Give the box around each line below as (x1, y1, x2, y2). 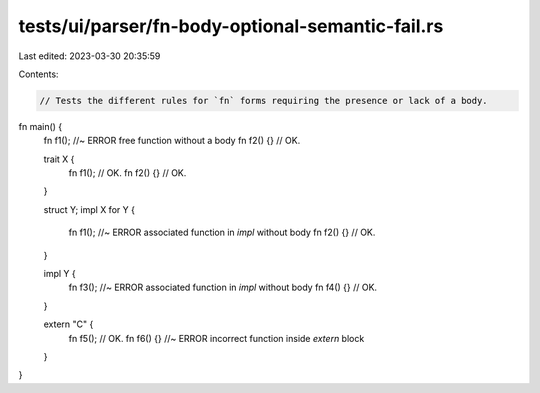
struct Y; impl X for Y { (43, 203, 135, 215)
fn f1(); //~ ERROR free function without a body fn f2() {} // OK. (43, 135, 301, 147)
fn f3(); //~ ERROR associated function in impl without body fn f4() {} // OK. (68, 281, 378, 294)
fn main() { (18, 120, 63, 132)
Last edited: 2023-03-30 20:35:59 (18, 50, 161, 62)
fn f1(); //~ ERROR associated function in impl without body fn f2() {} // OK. (68, 226, 376, 239)
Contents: (18, 68, 59, 80)
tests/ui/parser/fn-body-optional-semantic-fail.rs (18, 15, 444, 37)
